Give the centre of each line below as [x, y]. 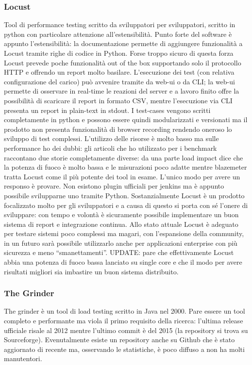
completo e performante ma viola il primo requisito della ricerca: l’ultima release [124, 321]
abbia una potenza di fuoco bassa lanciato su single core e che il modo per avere [123, 262]
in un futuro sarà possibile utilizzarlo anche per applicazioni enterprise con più [121, 243]
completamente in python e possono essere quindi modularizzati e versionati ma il [126, 119]
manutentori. [23, 358]
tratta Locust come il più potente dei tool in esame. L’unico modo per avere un [122, 176]
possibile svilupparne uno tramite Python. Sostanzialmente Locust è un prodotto [124, 195]
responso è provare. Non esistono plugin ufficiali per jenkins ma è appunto [114, 186]
